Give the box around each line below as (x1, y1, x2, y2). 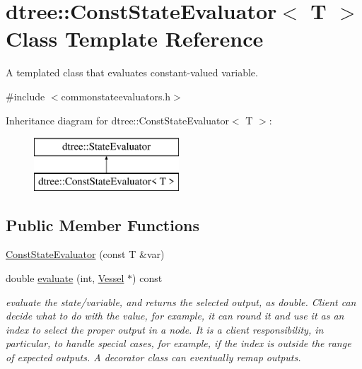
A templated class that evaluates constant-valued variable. (6, 65, 258, 80)
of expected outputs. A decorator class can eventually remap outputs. (6, 350, 301, 365)
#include (6, 88, 45, 103)
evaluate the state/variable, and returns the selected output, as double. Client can (6, 294, 356, 309)
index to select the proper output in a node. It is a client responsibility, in (6, 322, 324, 336)
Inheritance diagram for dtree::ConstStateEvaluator (6, 112, 229, 127)
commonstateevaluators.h (61, 88, 171, 103)
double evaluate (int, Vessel (6, 271, 124, 286)
